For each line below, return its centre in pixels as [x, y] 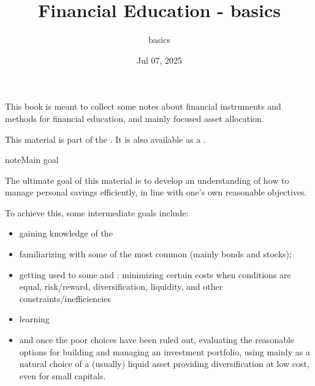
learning [34, 319]
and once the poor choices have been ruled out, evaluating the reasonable [157, 340]
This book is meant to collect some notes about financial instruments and [143, 106]
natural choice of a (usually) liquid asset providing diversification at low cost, [164, 364]
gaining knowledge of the [66, 233]
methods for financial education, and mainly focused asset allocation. [135, 118]
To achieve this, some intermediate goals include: [97, 212]
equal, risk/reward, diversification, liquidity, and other [121, 286]
